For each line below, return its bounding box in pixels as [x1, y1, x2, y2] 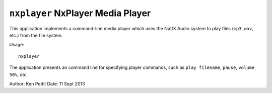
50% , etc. [9, 71, 28, 77]
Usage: [9, 42, 25, 48]
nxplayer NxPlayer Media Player [9, 8, 151, 19]
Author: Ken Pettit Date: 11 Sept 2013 [9, 80, 85, 86]
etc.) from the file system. [9, 32, 63, 38]
